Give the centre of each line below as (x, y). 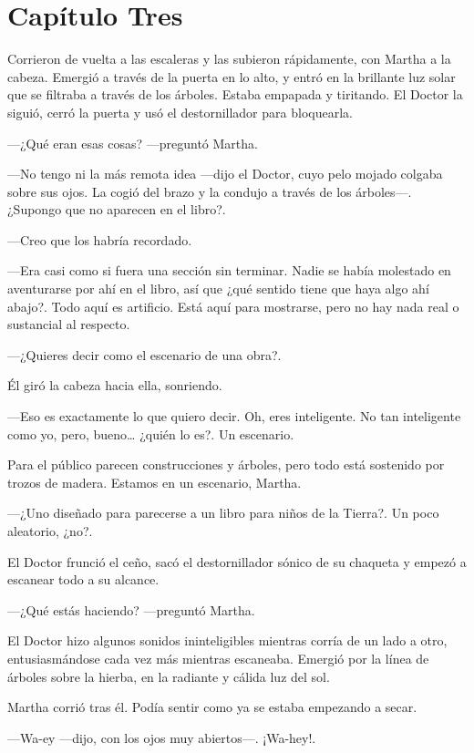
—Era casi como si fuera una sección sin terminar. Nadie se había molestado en (229, 270)
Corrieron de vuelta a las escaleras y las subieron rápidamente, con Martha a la (229, 59)
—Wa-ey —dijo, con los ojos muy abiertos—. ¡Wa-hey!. (162, 737)
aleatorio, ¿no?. (50, 531)
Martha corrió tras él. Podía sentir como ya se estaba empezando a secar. (212, 707)
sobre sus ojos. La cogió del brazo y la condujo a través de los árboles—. (210, 191)
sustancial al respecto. (69, 324)
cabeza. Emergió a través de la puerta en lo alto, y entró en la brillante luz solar (232, 76)
